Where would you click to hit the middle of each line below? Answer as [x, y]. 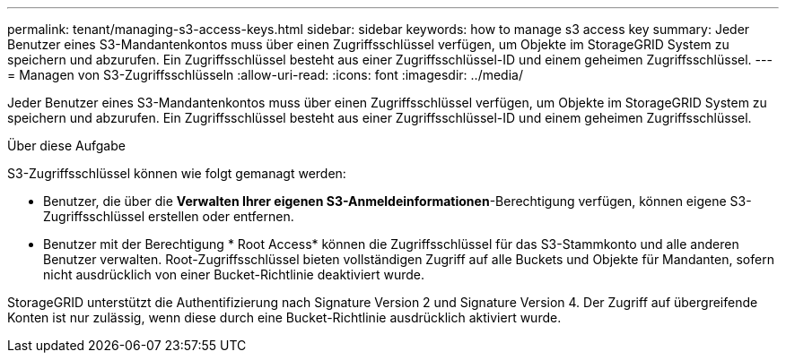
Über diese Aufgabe [66, 146]
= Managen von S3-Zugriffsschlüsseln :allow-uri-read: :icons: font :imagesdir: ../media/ [265, 75]
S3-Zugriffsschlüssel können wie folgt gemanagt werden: [177, 173]
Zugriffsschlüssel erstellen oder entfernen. [169, 216]
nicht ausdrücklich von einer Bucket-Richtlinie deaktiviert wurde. [234, 274]
